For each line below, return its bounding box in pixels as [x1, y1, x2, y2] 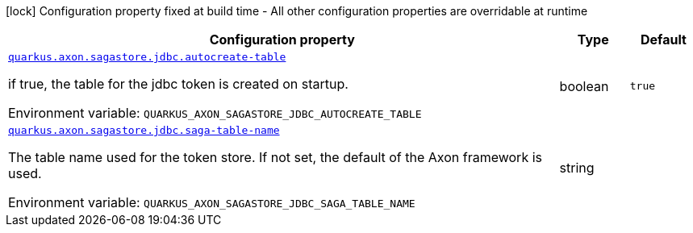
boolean [559, 77, 609, 94]
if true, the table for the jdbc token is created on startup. [8, 76, 349, 92]
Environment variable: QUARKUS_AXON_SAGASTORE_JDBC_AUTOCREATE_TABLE [8, 105, 422, 121]
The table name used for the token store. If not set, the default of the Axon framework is [8, 149, 542, 165]
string [559, 159, 595, 176]
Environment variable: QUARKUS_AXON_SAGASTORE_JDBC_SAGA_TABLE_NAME [8, 194, 415, 210]
